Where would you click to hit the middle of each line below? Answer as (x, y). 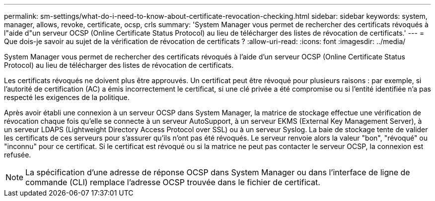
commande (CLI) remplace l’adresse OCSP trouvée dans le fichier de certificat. (173, 182)
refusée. (18, 155)
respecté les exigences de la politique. (67, 97)
